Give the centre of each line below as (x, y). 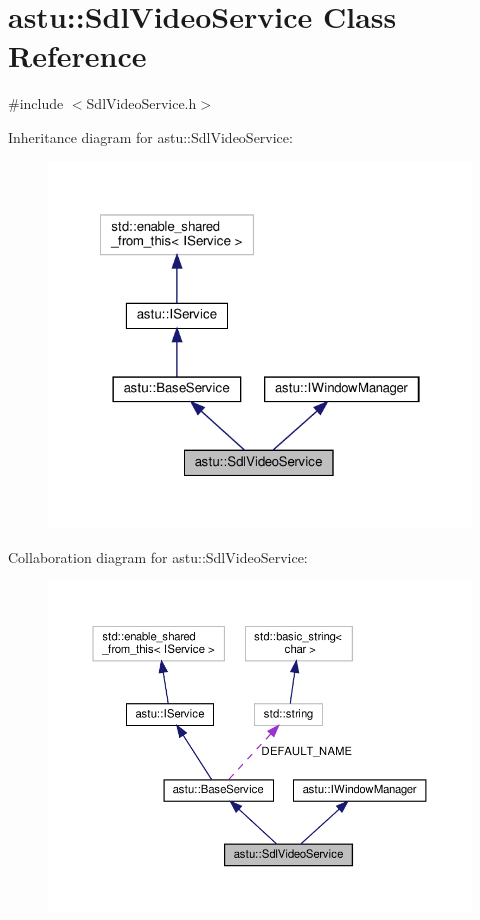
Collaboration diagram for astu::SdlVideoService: (158, 556)
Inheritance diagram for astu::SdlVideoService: (150, 136)
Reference (77, 55)
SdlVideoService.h (141, 103)
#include (36, 103)
